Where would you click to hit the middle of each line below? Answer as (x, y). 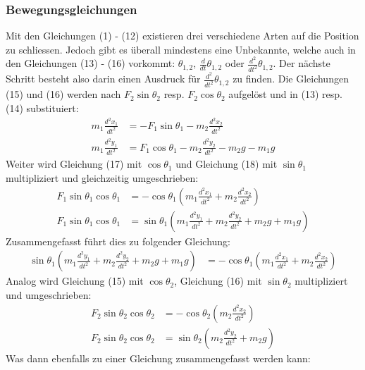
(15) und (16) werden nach (63, 94)
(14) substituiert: (42, 107)
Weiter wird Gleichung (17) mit (74, 164)
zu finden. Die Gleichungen (291, 79)
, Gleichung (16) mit (218, 281)
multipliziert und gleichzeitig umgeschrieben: (102, 178)
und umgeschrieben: (49, 294)
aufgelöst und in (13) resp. (285, 94)
